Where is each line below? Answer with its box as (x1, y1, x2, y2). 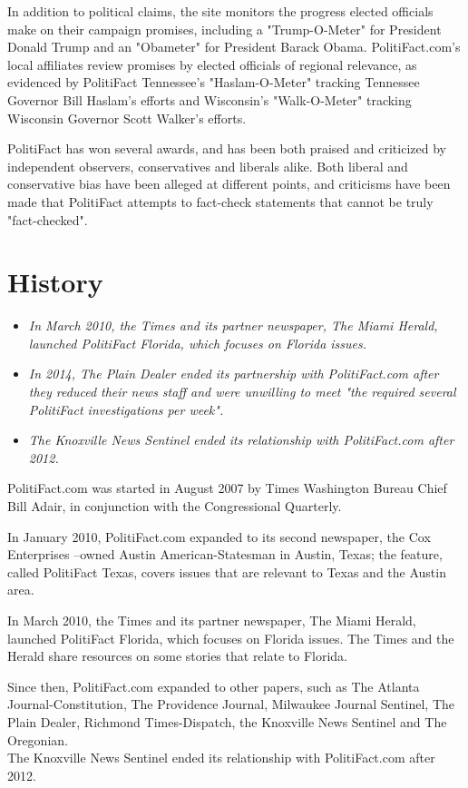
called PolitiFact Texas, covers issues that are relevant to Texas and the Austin (7, 562, 446, 581)
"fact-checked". (7, 210, 88, 229)
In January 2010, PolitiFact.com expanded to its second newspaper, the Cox (7, 527, 431, 546)
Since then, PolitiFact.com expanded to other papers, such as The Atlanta (7, 676, 420, 695)
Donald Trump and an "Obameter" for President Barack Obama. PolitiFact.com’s (7, 37, 461, 56)
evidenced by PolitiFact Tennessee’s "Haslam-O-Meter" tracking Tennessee (7, 73, 420, 92)
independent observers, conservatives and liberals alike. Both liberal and (7, 156, 408, 175)
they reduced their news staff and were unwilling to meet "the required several (28, 382, 456, 401)
